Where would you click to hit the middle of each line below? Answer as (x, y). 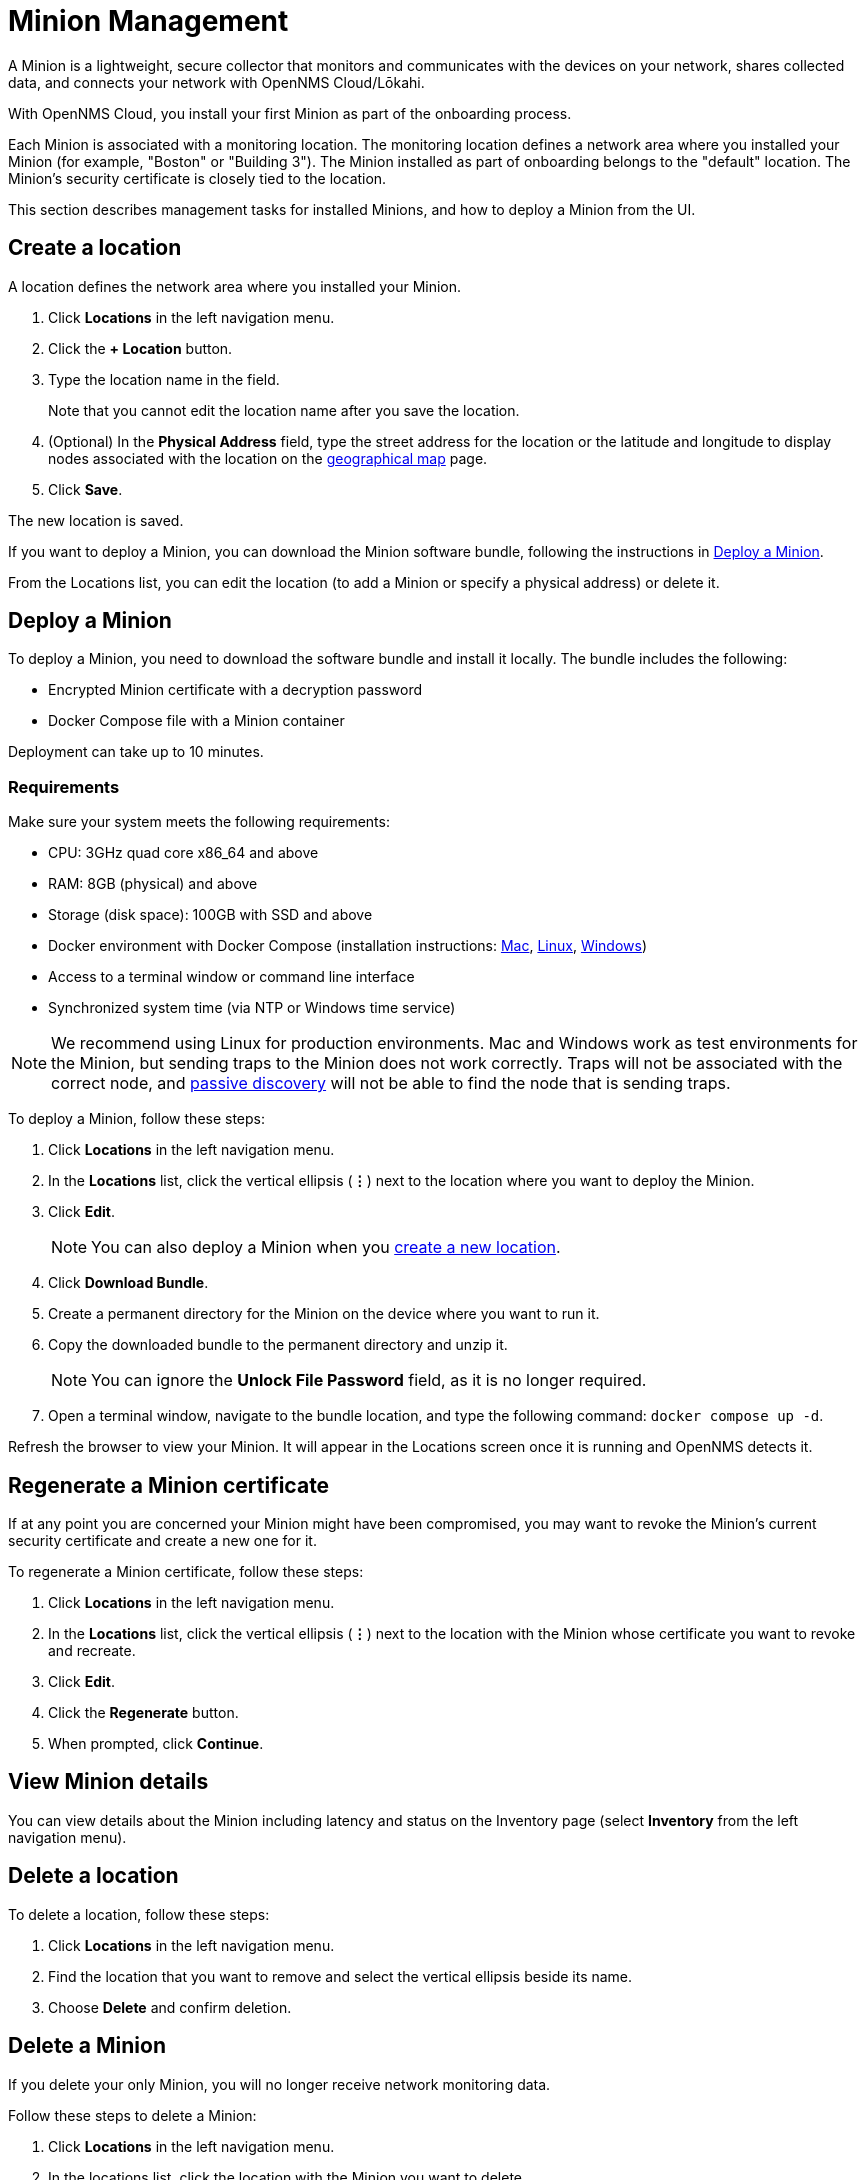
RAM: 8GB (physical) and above (153, 884)
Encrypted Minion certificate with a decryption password (235, 690)
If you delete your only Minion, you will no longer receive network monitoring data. (279, 2084)
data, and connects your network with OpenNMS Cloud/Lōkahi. (216, 82)
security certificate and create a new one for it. (162, 1541)
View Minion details (108, 1782)
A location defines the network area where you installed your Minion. (235, 286)
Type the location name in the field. (164, 379)
